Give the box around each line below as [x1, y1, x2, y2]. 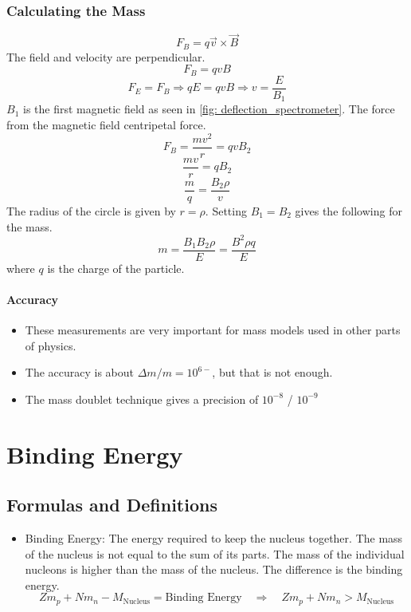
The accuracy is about [25, 364, 135, 381]
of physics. [25, 337, 76, 353]
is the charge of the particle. [47, 259, 185, 276]
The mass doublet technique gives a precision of [25, 390, 259, 407]
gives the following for [295, 202, 402, 219]
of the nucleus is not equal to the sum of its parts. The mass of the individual [25, 545, 405, 562]
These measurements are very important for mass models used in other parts [25, 322, 401, 338]
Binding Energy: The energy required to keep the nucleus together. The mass [25, 530, 403, 546]
